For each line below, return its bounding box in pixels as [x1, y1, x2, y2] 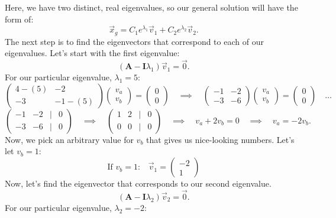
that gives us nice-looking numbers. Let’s [146, 133, 295, 145]
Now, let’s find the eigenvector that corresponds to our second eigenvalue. [5, 177, 272, 190]
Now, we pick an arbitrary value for [5, 133, 134, 145]
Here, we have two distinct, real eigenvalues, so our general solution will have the [5, 1, 298, 13]
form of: [5, 12, 34, 25]
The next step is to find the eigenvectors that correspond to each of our [5, 35, 264, 47]
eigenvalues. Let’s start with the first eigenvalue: [5, 47, 180, 59]
